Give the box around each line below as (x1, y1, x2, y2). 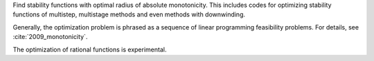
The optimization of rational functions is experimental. (12, 45, 167, 53)
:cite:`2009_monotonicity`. (12, 33, 88, 41)
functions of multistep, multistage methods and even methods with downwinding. (12, 10, 246, 19)
